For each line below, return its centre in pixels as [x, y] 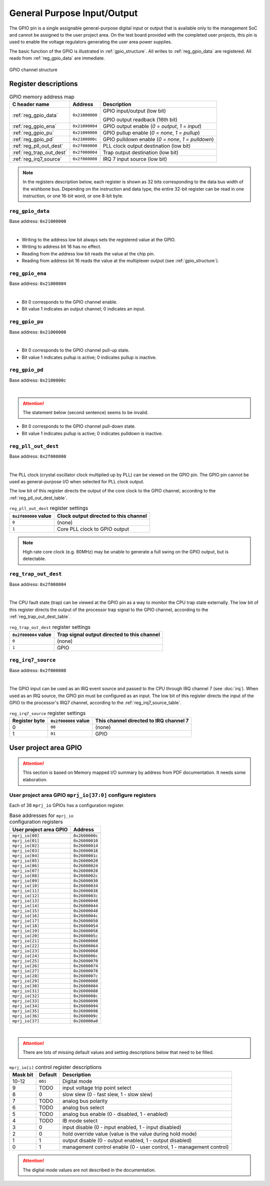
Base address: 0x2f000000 [38, 456]
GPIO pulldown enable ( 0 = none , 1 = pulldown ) [158, 139]
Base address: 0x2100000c [38, 380]
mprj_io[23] [26, 951]
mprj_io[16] [26, 916]
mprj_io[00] [26, 836]
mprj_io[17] [26, 921]
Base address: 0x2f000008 [38, 670]
